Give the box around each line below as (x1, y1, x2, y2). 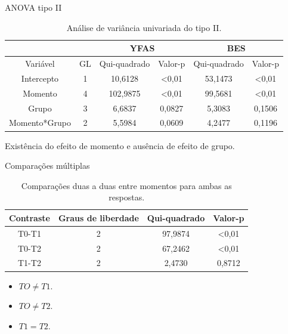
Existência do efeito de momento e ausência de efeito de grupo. (5, 139, 235, 151)
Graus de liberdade (58, 211, 139, 224)
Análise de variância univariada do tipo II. (66, 21, 222, 33)
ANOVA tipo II (5, 1, 62, 13)
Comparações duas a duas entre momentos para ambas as (21, 179, 232, 191)
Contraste (9, 211, 50, 224)
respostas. (109, 191, 145, 203)
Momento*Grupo (9, 116, 71, 129)
